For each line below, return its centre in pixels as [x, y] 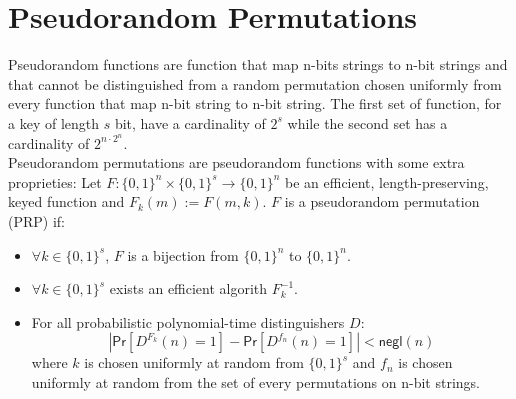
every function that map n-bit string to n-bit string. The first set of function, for [255, 103]
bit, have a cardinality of [190, 122]
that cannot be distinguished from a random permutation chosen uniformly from [255, 83]
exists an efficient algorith [188, 288]
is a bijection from [183, 254]
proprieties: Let [55, 181]
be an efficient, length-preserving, [387, 181]
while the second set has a [367, 122]
